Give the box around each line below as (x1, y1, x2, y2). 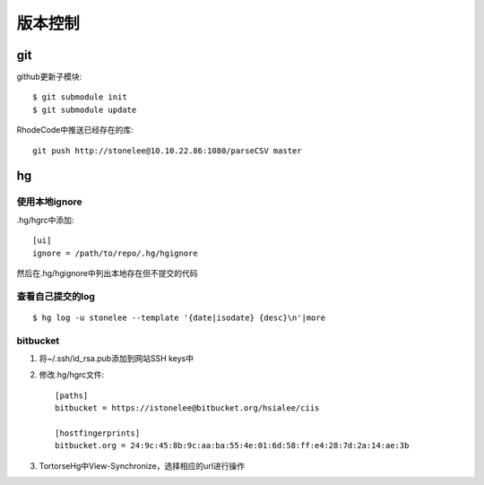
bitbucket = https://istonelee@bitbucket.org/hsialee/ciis (55, 403, 320, 413)
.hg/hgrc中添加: (16, 214, 74, 225)
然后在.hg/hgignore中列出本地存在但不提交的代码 (16, 267, 198, 278)
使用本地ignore (16, 195, 82, 208)
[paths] (55, 390, 89, 401)
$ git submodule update (32, 104, 137, 115)
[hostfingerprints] (55, 429, 141, 438)
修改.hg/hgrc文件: (39, 369, 105, 380)
